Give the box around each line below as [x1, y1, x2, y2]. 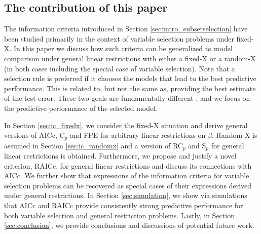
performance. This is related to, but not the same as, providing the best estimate [4, 83, 256, 93]
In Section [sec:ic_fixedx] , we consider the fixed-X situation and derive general [4, 120, 248, 130]
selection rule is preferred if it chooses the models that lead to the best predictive [4, 73, 256, 84]
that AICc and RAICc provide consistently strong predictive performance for [4, 200, 243, 211]
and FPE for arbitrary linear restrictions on [69, 130, 206, 140]
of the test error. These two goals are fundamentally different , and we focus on [4, 93, 250, 103]
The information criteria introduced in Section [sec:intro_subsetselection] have [4, 23, 248, 34]
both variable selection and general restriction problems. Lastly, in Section [4, 210, 235, 220]
